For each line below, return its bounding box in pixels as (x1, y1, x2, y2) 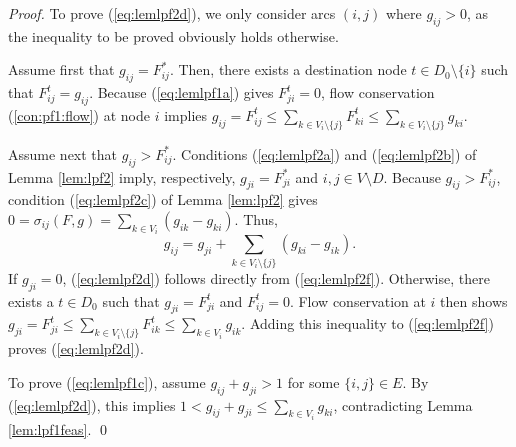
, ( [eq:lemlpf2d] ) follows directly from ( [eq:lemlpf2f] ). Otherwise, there (62, 267, 490, 288)
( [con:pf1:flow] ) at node (8, 104, 150, 125)
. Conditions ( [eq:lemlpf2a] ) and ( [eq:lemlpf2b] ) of (172, 143, 477, 164)
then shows (440, 290, 508, 311)
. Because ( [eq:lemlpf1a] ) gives (89, 82, 274, 103)
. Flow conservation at (289, 290, 426, 311)
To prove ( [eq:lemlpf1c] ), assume (8, 371, 206, 392)
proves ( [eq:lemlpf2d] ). (8, 338, 144, 359)
